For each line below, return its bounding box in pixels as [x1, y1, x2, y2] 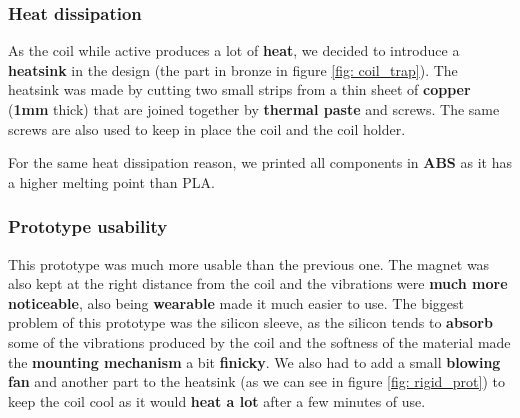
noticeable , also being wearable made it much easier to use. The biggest [8, 292, 464, 313]
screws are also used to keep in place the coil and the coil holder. [8, 118, 406, 139]
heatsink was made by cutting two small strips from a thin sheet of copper [8, 79, 471, 100]
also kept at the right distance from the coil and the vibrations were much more [8, 273, 508, 294]
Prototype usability [8, 214, 168, 239]
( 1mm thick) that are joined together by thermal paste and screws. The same [8, 99, 500, 119]
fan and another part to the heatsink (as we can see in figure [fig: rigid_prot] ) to [8, 371, 505, 392]
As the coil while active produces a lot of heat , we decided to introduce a [8, 40, 460, 61]
